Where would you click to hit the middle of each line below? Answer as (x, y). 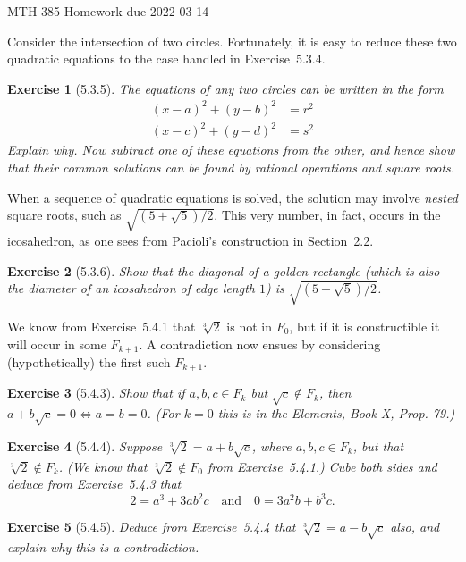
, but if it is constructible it (364, 326)
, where (271, 445)
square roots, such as (64, 215)
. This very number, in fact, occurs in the (327, 215)
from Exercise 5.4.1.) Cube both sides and (322, 466)
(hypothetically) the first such (89, 361)
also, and (415, 527)
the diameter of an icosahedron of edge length (131, 288)
